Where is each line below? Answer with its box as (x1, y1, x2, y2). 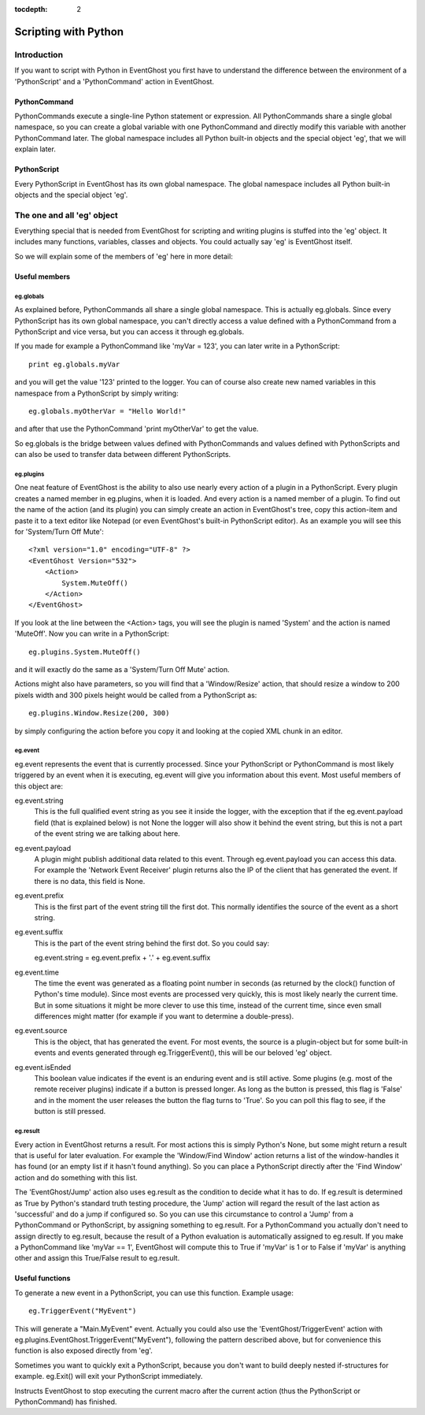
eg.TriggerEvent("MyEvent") (28, 1306, 137, 1316)
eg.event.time (14, 967, 59, 977)
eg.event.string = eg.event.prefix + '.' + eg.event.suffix (34, 953, 211, 963)
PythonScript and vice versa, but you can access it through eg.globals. (14, 327, 244, 336)
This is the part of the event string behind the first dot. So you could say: (34, 938, 270, 948)
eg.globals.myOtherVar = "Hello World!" (28, 407, 187, 415)
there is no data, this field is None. (34, 876, 146, 886)
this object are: (14, 781, 63, 791)
